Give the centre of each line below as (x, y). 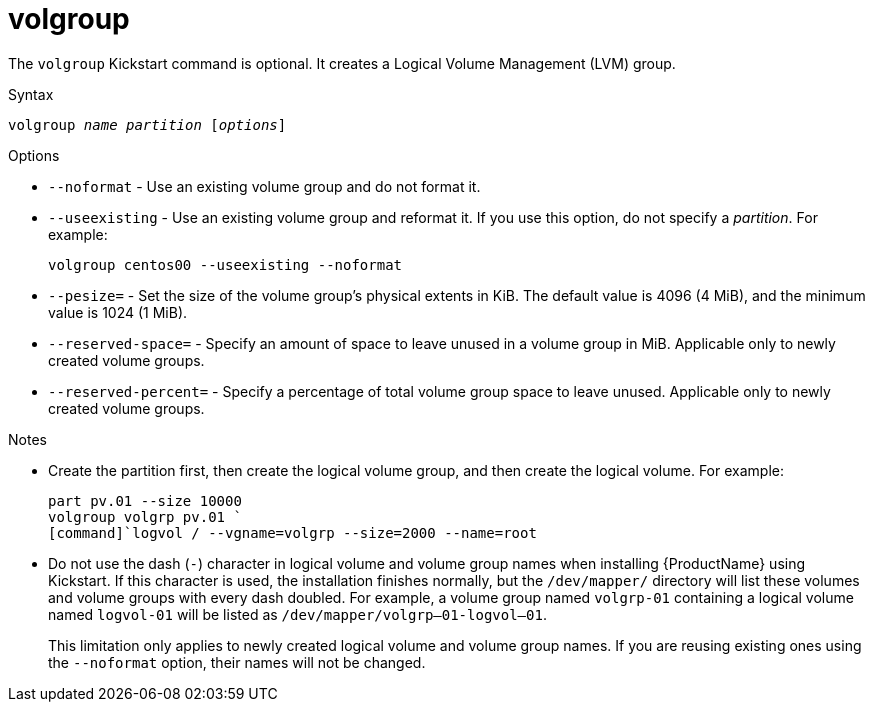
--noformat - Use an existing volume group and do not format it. (264, 186)
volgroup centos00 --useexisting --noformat (225, 264)
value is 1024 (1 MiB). (118, 312)
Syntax (31, 94)
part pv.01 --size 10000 (145, 500)
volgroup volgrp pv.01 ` (145, 516)
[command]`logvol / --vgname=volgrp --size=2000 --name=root (292, 532)
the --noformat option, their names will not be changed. (237, 662)
